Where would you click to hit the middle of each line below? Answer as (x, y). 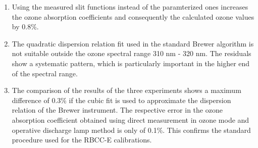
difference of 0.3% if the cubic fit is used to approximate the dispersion (121, 100)
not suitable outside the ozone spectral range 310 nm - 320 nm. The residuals (132, 53)
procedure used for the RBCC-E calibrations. (82, 140)
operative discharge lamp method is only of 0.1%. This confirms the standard (131, 130)
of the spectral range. (45, 73)
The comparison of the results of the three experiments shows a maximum (126, 90)
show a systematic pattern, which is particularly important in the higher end (131, 63)
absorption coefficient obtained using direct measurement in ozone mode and (131, 119)
